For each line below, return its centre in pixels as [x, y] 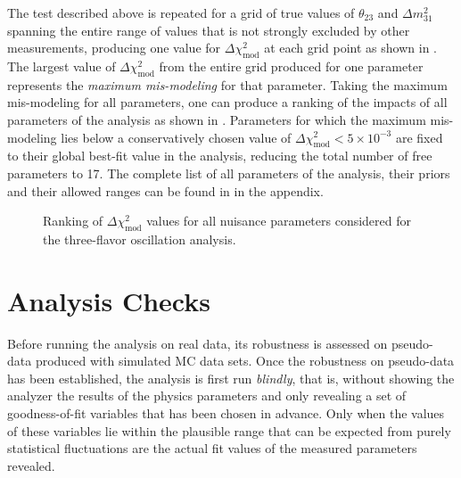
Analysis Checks [109, 300]
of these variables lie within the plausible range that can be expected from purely [229, 430]
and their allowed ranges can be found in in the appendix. [165, 190]
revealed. [31, 465]
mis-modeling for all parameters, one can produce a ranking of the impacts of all [227, 102]
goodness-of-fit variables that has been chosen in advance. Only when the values [226, 413]
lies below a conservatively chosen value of [176, 137]
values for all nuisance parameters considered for [279, 221]
